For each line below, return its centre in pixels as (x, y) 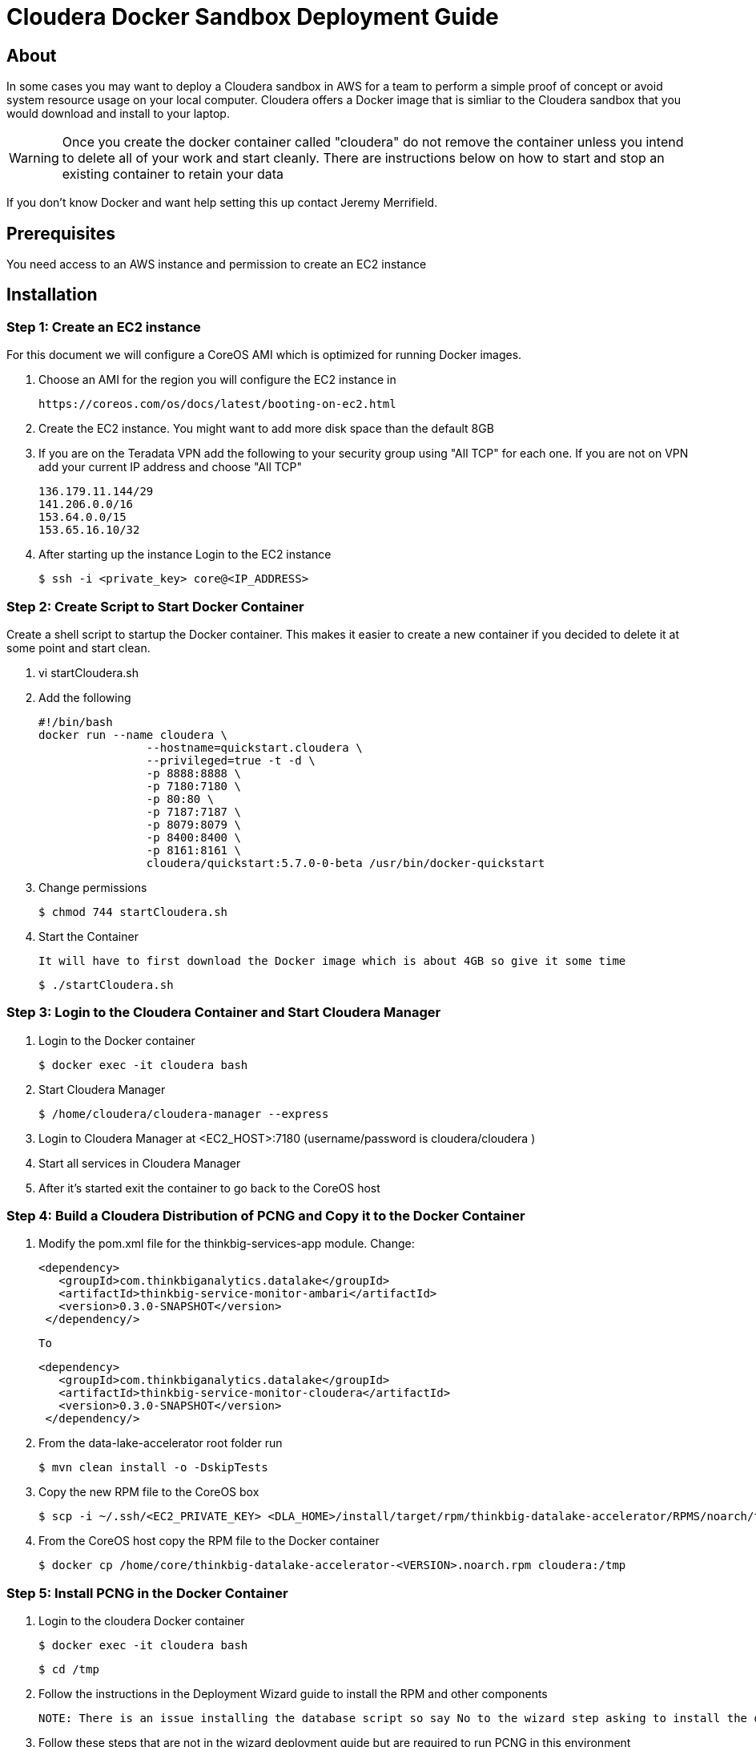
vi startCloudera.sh (89, 672)
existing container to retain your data (173, 174)
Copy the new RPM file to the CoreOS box (149, 1492)
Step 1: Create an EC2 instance (104, 327)
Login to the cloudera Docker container (142, 1621)
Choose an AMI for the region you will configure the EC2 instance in (217, 380)
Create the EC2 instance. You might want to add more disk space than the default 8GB (266, 429)
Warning (34, 158)
